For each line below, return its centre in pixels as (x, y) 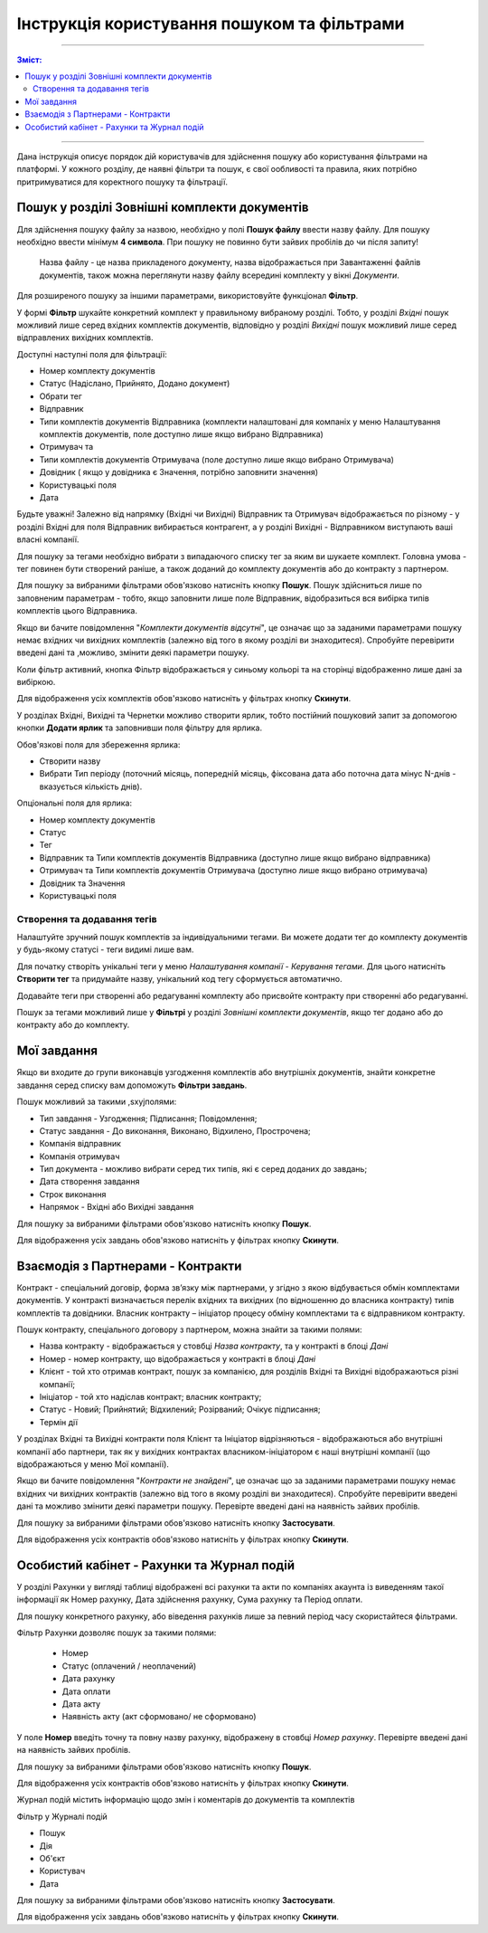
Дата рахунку (89, 1679)
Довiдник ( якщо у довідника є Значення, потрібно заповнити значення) (179, 472)
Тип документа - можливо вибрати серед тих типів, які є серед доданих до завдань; (203, 1169)
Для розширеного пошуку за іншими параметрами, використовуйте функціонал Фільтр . (188, 296)
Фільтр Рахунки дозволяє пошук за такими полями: (117, 1633)
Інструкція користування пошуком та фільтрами (211, 24)
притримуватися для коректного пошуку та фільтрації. (122, 182)
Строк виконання (73, 1194)
